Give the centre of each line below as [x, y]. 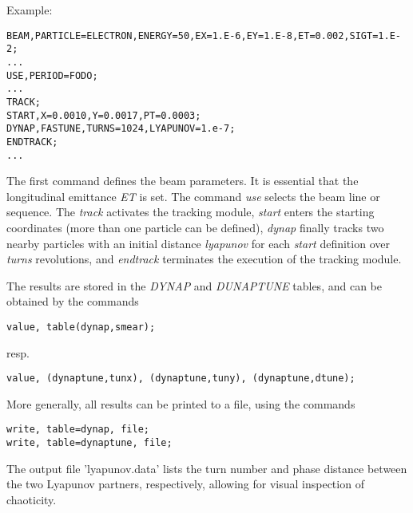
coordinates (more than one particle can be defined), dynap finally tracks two [195, 227]
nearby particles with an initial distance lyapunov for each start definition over [198, 243]
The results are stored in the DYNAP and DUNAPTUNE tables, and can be [194, 285]
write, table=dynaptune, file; [89, 443]
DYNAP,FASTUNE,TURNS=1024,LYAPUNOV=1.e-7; [121, 129]
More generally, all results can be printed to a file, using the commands [181, 403]
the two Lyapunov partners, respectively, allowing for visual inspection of [185, 484]
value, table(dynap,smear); [81, 327]
